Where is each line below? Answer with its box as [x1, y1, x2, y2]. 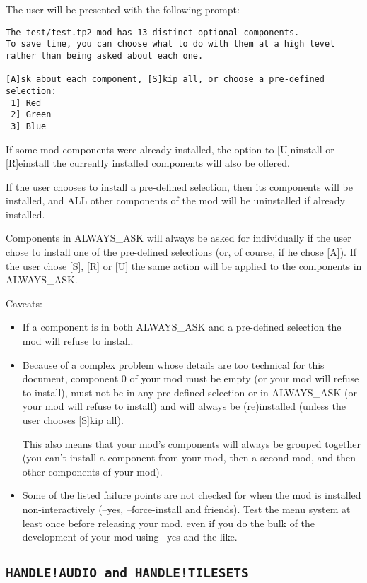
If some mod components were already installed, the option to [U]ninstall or [6, 141, 334, 156]
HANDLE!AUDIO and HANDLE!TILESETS [6, 565, 249, 581]
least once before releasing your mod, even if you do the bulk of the [22, 515, 315, 530]
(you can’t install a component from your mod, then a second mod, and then [22, 450, 356, 465]
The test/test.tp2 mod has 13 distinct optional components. [6, 27, 300, 37]
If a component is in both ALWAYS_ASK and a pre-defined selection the [22, 319, 342, 334]
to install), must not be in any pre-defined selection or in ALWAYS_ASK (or [22, 384, 357, 399]
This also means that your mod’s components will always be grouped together [22, 436, 361, 451]
